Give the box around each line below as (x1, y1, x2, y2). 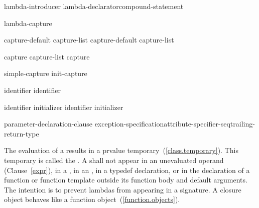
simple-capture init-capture (4, 68, 87, 78)
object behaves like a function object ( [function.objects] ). (4, 194, 180, 204)
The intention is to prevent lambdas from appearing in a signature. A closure (4, 184, 241, 194)
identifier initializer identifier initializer (4, 101, 123, 112)
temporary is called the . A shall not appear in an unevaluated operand (4, 154, 224, 165)
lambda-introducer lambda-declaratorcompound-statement (4, 1, 184, 11)
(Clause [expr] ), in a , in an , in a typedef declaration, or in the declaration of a (4, 164, 250, 175)
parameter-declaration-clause (4, 118, 92, 129)
